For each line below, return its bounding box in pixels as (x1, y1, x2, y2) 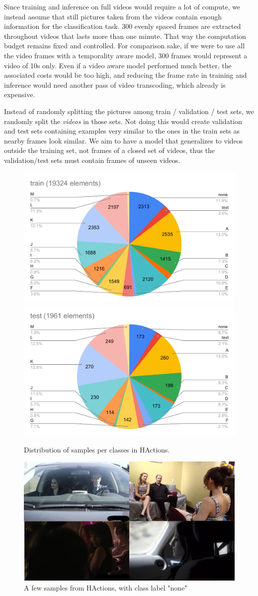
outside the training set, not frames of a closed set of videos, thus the (4, 145, 215, 155)
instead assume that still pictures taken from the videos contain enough (4, 11, 222, 21)
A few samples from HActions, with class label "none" (24, 582, 187, 593)
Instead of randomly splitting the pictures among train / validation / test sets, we (4, 106, 254, 116)
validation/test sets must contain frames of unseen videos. (4, 154, 180, 165)
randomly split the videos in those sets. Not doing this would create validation (4, 116, 242, 126)
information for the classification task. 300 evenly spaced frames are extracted (4, 21, 241, 31)
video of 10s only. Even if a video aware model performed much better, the (4, 60, 232, 70)
